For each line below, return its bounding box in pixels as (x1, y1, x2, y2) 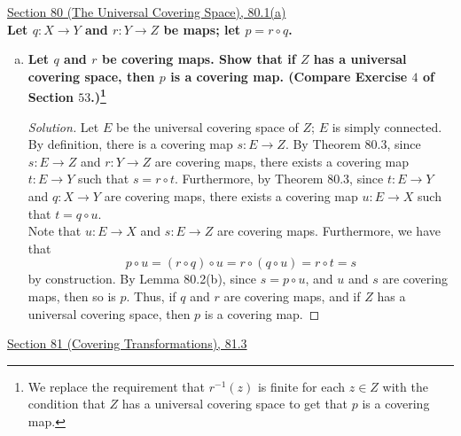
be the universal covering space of (115, 117, 299, 136)
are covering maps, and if (223, 286, 361, 305)
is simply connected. (332, 117, 442, 136)
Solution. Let (27, 117, 99, 136)
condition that (27, 394, 105, 413)
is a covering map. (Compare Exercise (170, 66, 408, 85)
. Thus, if (126, 286, 176, 305)
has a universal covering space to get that (121, 394, 348, 413)
